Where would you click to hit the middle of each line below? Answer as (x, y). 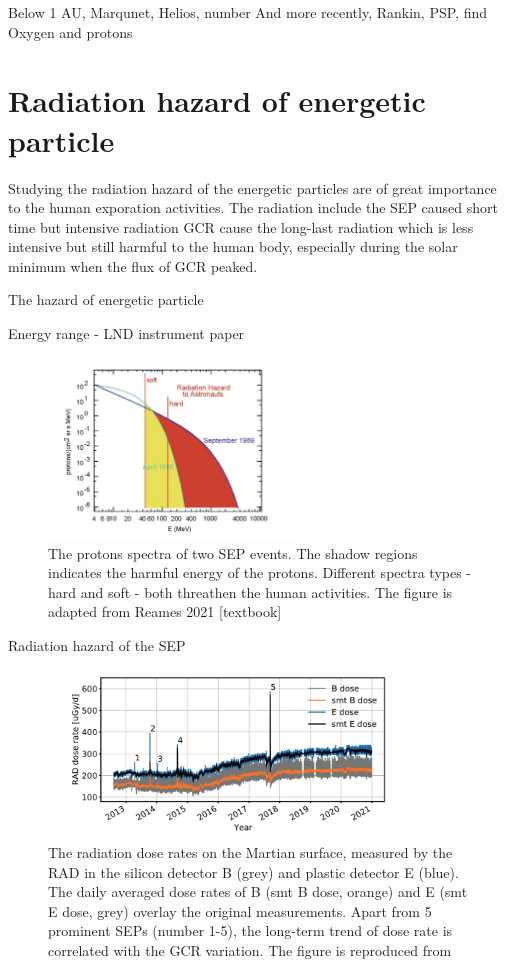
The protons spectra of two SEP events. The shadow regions (233, 552)
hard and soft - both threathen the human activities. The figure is (250, 591)
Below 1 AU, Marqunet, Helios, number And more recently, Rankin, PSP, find (247, 12)
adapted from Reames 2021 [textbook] (165, 611)
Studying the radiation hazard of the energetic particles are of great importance (252, 187)
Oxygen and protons (70, 31)
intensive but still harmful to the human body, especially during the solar (233, 246)
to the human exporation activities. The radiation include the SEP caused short (253, 207)
